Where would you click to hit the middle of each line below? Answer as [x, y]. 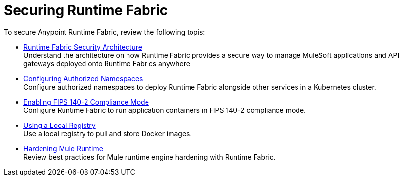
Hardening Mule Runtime [63, 148]
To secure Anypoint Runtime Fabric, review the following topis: [105, 32]
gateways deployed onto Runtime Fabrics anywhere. [108, 63]
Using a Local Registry [60, 125]
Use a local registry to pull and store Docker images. [108, 133]
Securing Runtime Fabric [86, 10]
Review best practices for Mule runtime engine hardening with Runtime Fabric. [149, 157]
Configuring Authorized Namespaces [83, 78]
